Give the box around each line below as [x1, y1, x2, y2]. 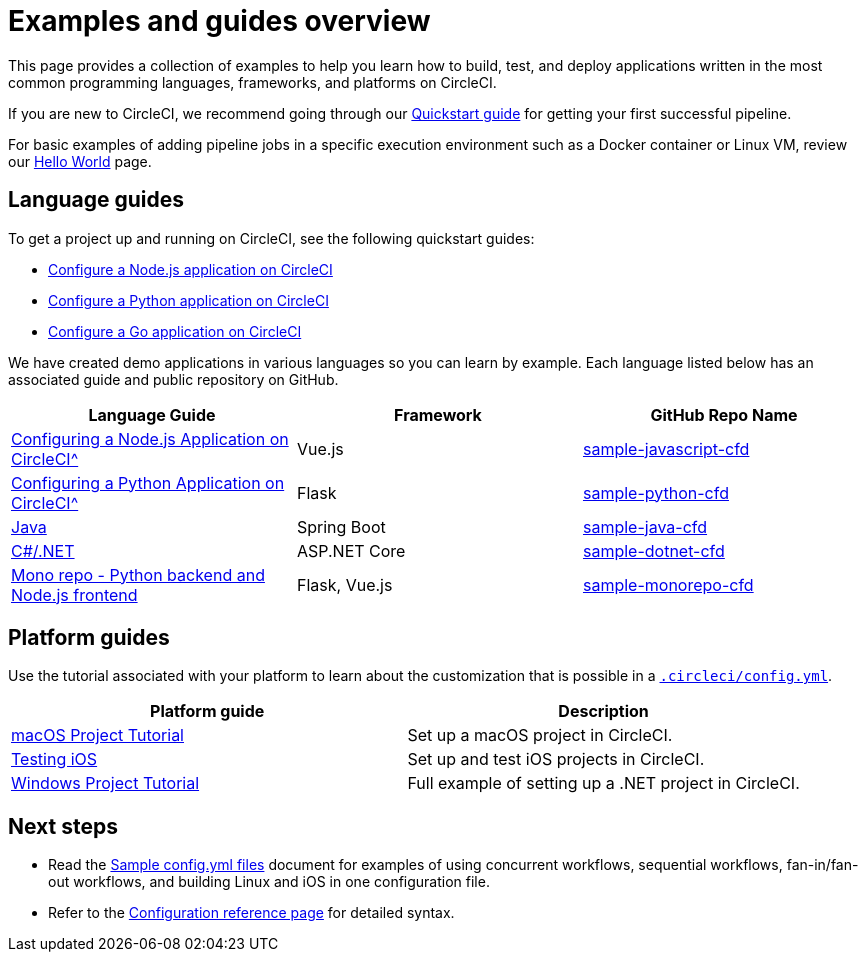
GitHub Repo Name [650, 404, 798, 425]
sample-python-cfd [582, 482, 729, 503]
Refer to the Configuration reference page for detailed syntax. [48, 904, 455, 922]
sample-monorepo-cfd [582, 574, 754, 595]
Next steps [8, 813, 118, 839]
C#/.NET [11, 540, 75, 561]
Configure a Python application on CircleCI [48, 291, 329, 309]
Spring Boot [296, 516, 386, 537]
